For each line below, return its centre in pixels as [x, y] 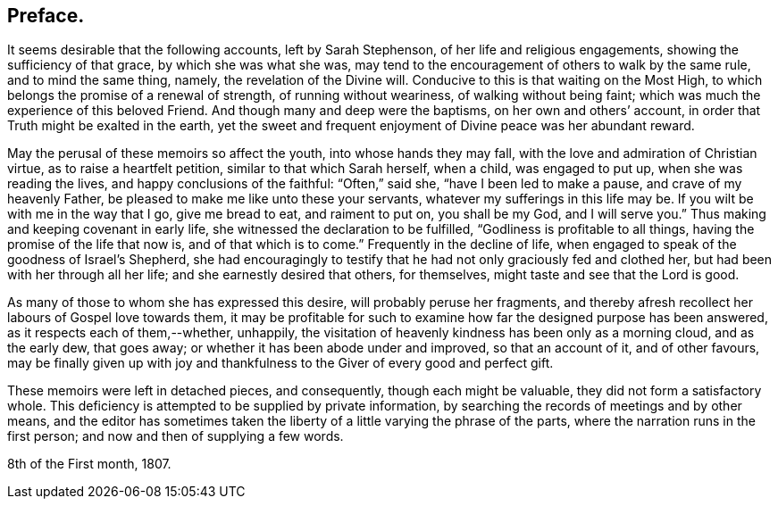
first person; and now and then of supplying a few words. [176, 436]
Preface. [46, 16]
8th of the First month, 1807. [89, 464]
